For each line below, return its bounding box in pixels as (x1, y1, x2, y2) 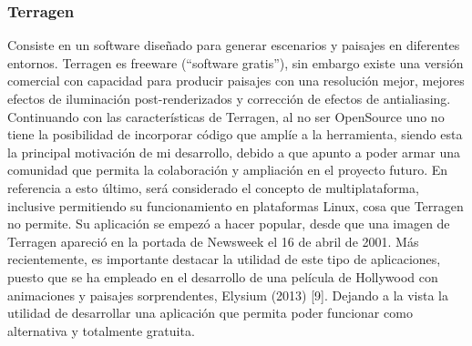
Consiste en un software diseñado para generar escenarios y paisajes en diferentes (7, 36, 460, 55)
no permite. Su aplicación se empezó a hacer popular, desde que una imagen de (7, 214, 450, 233)
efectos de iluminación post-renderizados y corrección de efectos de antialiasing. (7, 89, 451, 107)
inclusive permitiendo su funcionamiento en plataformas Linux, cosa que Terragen (7, 196, 464, 215)
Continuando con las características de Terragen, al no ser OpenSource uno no (7, 107, 445, 126)
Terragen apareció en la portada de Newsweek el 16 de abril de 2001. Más (7, 231, 419, 250)
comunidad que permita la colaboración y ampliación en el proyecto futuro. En (7, 160, 447, 179)
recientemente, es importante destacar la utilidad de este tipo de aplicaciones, (7, 249, 441, 269)
